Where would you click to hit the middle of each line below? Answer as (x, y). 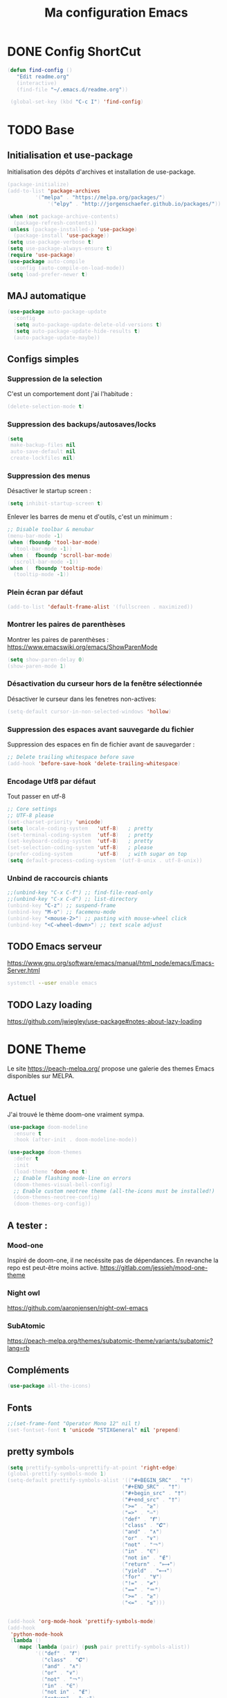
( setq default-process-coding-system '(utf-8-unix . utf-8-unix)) (105, 861)
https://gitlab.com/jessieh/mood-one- (154, 1267)
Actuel (22, 1098)
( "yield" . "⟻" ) (147, 1571)
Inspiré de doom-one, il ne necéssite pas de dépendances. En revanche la (113, 1260)
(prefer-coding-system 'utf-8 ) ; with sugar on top (97, 854)
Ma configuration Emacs (116, 13)
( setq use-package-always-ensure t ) (60, 249)
